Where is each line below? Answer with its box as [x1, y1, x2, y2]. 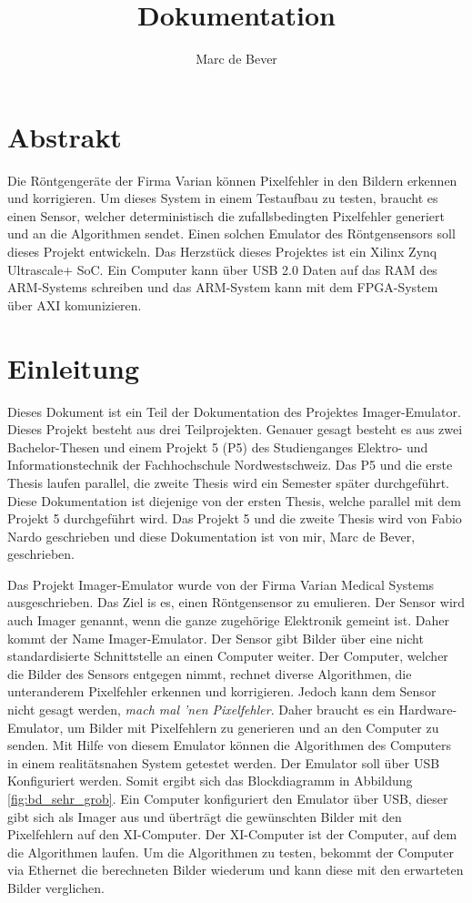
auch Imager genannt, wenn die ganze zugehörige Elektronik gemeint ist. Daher [7, 611, 449, 630]
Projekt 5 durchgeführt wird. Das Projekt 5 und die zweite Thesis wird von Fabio [7, 509, 462, 528]
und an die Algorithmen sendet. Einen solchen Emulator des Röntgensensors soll [7, 224, 456, 243]
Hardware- [398, 700, 457, 719]
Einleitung [7, 349, 140, 386]
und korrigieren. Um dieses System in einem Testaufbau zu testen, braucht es [7, 188, 438, 208]
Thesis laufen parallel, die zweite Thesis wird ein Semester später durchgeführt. [7, 472, 450, 492]
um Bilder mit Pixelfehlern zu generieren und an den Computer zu [66, 717, 439, 736]
